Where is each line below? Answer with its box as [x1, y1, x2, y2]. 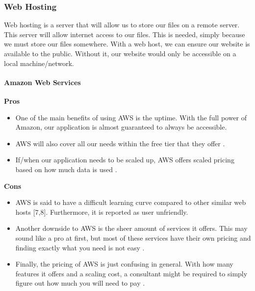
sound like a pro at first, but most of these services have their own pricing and [15, 232, 251, 243]
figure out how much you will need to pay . [15, 278, 145, 288]
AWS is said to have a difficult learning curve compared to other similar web [15, 197, 246, 207]
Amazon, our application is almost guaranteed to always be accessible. [15, 122, 227, 132]
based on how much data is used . [15, 164, 117, 174]
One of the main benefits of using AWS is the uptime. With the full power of [15, 112, 247, 122]
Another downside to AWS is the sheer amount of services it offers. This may [15, 223, 248, 233]
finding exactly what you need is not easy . [15, 242, 145, 252]
